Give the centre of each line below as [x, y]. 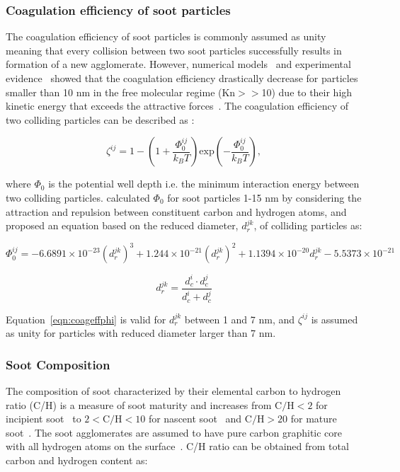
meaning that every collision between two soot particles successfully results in [174, 50]
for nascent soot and [195, 419]
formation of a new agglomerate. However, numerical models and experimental [178, 64]
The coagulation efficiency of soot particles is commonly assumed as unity [166, 36]
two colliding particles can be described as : [100, 119]
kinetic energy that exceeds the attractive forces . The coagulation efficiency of [177, 106]
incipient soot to [44, 419]
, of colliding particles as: [308, 225]
